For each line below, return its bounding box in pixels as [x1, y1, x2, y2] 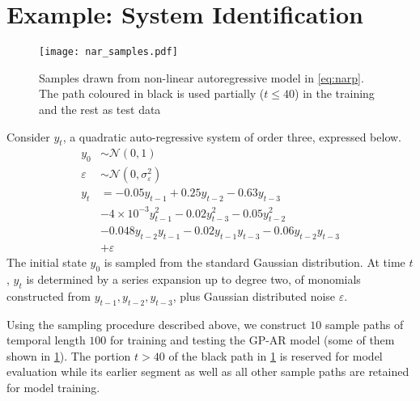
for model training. [6, 379, 100, 395]
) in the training [295, 85, 375, 102]
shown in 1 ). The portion [6, 347, 131, 364]
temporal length [6, 331, 86, 348]
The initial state [6, 254, 87, 271]
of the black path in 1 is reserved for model [168, 347, 383, 364]
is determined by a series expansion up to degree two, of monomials [26, 271, 361, 288]
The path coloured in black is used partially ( [39, 85, 265, 102]
